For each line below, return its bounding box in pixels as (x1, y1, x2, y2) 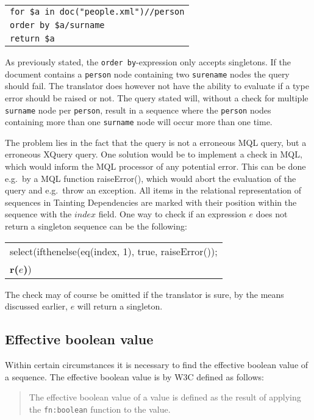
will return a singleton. (77, 300, 163, 313)
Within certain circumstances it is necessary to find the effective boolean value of (5, 358, 309, 371)
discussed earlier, (5, 300, 68, 313)
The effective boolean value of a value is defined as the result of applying (29, 391, 301, 404)
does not (255, 208, 288, 220)
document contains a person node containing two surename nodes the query (5, 67, 290, 80)
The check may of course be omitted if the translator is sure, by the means (5, 288, 284, 300)
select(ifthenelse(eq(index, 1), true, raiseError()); (10, 244, 218, 258)
